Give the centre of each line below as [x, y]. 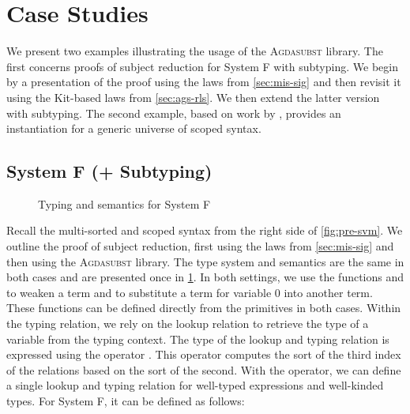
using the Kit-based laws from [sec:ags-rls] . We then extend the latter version [193, 97]
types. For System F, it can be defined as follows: [126, 401]
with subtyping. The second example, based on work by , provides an [174, 113]
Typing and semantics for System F [124, 203]
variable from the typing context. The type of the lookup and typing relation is [198, 339]
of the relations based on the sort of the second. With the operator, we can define [204, 369]
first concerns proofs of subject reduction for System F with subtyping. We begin [202, 66]
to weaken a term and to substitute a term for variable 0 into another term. [190, 292]
